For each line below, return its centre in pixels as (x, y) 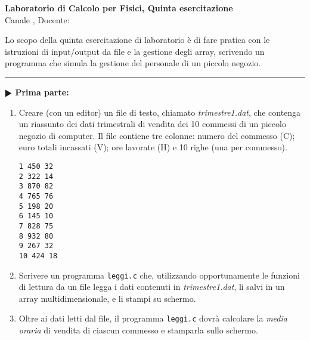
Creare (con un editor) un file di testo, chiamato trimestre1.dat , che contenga (160, 112)
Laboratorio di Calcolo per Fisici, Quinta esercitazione (119, 8)
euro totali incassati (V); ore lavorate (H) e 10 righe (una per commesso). (153, 147)
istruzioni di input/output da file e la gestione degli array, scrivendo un (135, 51)
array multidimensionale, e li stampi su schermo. (107, 298)
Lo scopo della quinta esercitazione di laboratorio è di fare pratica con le (137, 40)
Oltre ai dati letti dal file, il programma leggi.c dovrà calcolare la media (153, 318)
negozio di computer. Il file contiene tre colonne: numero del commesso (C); (157, 135)
